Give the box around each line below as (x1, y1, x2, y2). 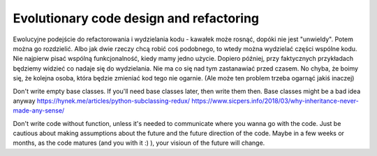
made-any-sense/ (13, 106, 65, 115)
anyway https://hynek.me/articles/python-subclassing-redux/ (13, 97, 191, 105)
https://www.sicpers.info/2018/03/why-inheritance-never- (191, 97, 360, 105)
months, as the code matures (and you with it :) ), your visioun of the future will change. (13, 139, 265, 147)
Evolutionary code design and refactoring (13, 10, 260, 26)
